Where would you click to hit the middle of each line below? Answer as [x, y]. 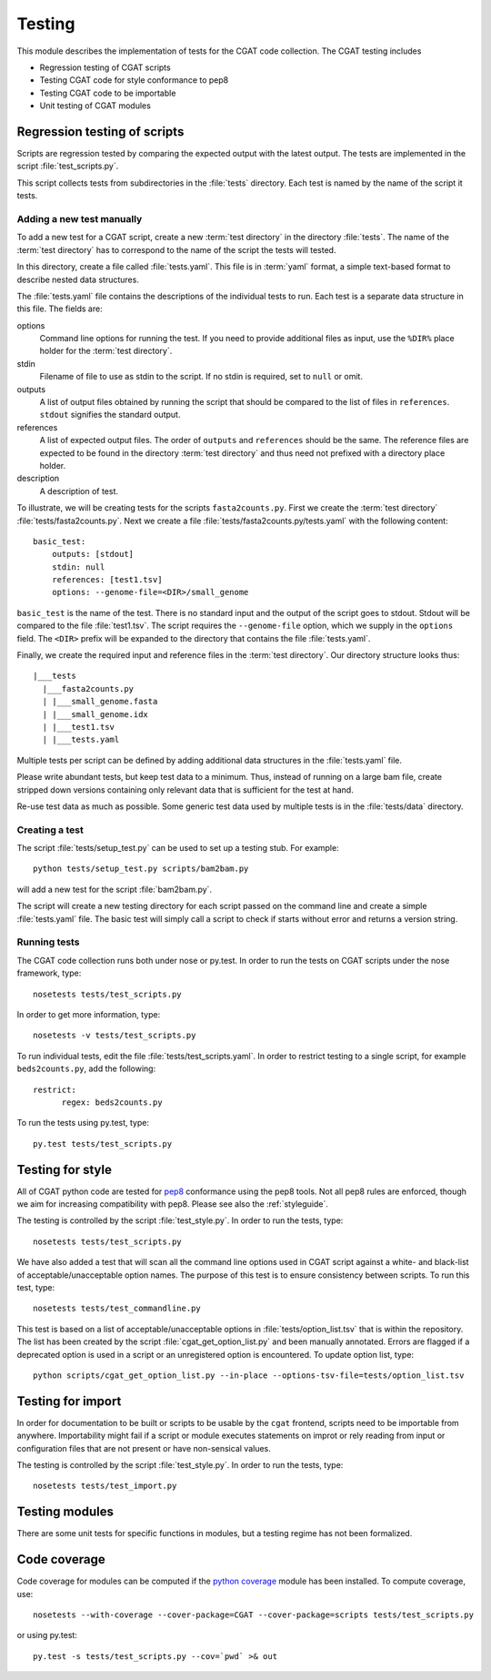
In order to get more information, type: [89, 1014]
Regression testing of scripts [100, 132]
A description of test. [79, 491]
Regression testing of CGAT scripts [105, 67]
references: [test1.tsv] [107, 580]
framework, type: [49, 973]
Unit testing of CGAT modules [95, 106]
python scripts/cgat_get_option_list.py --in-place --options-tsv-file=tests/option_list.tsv [249, 1375]
